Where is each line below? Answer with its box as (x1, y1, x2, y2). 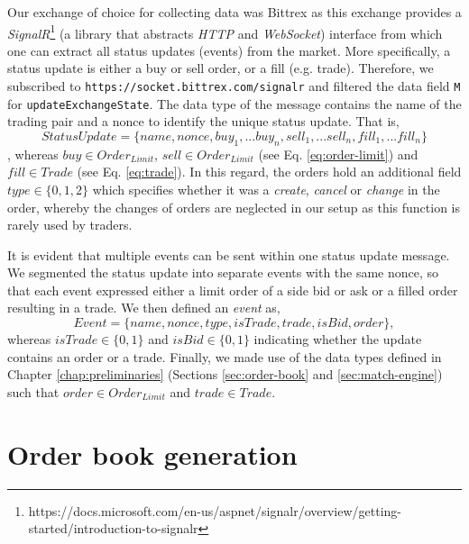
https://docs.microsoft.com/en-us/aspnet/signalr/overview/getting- (28, 501, 401, 520)
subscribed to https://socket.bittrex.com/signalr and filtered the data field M (7, 77, 461, 95)
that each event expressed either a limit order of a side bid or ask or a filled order (7, 280, 458, 299)
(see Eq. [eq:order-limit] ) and (258, 144, 418, 163)
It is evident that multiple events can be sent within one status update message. (7, 245, 450, 264)
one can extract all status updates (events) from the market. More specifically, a (7, 41, 451, 59)
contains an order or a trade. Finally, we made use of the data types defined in (7, 347, 442, 366)
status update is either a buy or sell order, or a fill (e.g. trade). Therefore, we (7, 59, 434, 77)
